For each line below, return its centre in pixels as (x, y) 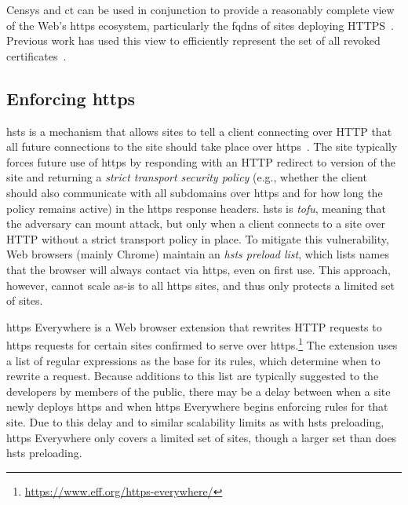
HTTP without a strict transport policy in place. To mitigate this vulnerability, (198, 238)
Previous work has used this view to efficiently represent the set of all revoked (193, 40)
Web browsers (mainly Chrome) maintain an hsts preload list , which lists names (198, 254)
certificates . (36, 55)
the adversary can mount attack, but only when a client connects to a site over (196, 223)
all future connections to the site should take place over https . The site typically (202, 146)
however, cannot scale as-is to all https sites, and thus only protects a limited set (200, 285)
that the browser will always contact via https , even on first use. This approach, (199, 269)
